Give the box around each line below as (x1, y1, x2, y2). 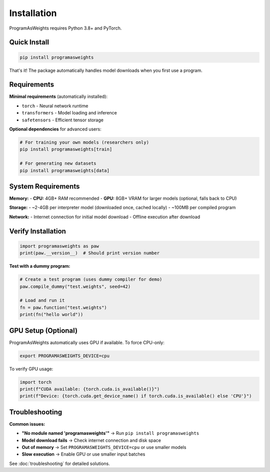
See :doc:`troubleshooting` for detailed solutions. (9, 460, 110, 466)
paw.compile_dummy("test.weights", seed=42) (19, 283, 131, 289)
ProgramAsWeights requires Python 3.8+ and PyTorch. (9, 25, 122, 31)
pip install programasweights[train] (19, 146, 112, 152)
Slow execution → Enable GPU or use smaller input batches (21, 451, 145, 457)
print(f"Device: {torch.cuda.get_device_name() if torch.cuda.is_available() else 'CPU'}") (19, 393, 252, 399)
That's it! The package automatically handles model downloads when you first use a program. (9, 67, 202, 73)
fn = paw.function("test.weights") (19, 304, 107, 310)
